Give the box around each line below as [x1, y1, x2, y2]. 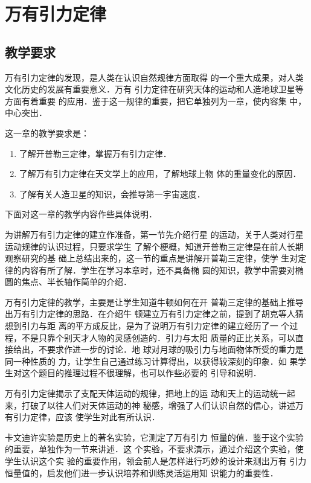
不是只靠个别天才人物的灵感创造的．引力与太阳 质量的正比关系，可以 [21, 331, 295, 344]
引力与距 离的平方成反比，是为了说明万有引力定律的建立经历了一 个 [21, 319, 290, 332]
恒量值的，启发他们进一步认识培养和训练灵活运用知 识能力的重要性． [5, 466, 278, 479]
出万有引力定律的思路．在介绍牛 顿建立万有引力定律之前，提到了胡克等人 [5, 307, 295, 320]
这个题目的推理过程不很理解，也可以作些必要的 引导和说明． [21, 366, 261, 379]
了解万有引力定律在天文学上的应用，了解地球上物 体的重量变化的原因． [19, 167, 301, 180]
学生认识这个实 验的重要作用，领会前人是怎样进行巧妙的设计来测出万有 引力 [5, 455, 307, 467]
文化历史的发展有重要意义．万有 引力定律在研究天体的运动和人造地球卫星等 [5, 83, 304, 95]
